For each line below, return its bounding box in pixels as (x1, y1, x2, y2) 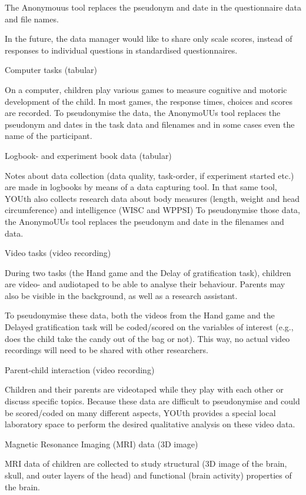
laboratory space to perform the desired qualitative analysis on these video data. (5, 418, 295, 430)
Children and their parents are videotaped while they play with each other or (5, 383, 284, 396)
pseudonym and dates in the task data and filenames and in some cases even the (5, 118, 295, 130)
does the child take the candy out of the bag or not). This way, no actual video (5, 332, 290, 344)
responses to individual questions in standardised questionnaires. (5, 44, 238, 56)
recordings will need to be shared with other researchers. (5, 344, 208, 356)
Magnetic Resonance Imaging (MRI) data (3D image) (5, 437, 198, 450)
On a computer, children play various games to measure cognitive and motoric (5, 83, 287, 95)
